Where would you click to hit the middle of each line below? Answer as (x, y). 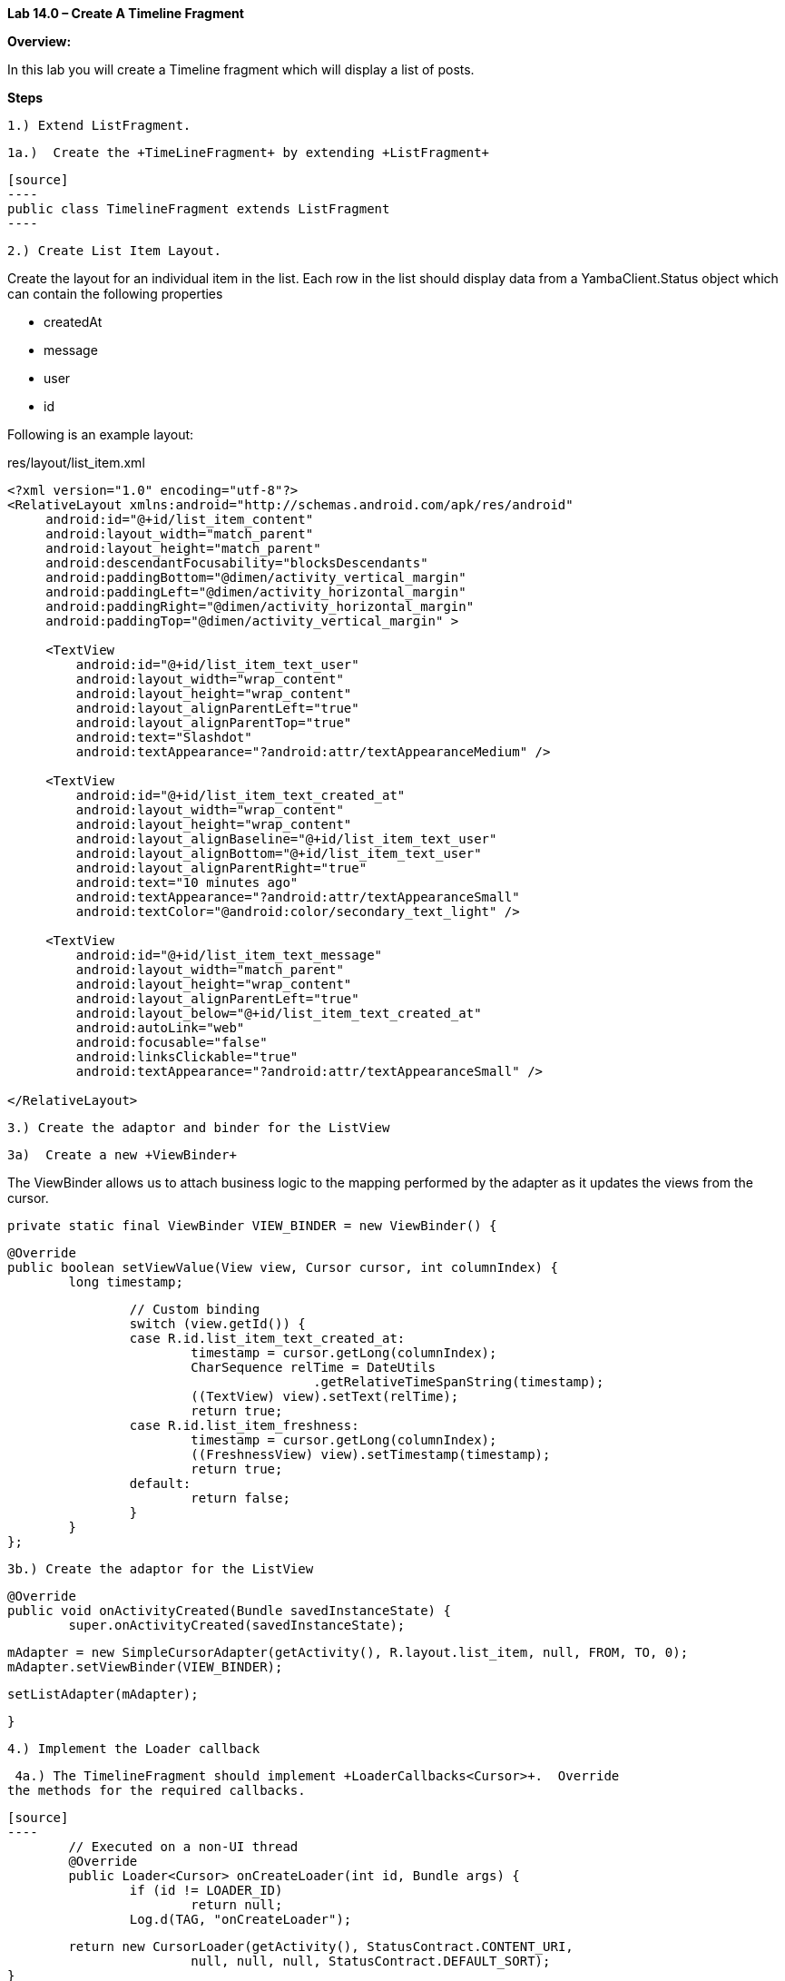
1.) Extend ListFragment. (99, 125)
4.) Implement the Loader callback (134, 1749)
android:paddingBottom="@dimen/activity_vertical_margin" (256, 577)
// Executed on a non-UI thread (183, 1847)
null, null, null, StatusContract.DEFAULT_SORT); (371, 1961)
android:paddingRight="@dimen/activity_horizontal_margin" (260, 606)
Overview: (39, 41)
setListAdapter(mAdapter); (103, 1694)
